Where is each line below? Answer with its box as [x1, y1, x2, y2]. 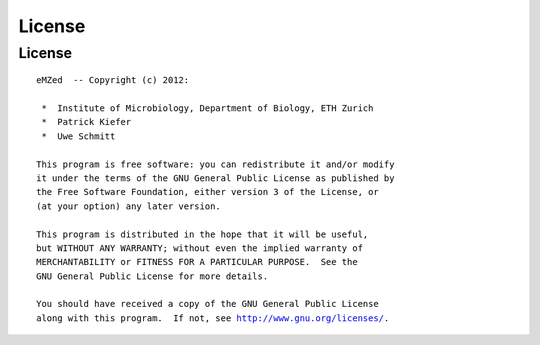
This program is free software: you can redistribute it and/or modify [36, 158, 395, 170]
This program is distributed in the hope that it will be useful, [36, 228, 369, 240]
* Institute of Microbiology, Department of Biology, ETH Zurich [41, 102, 374, 114]
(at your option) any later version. [36, 200, 222, 212]
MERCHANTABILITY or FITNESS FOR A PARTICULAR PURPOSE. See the [36, 256, 359, 268]
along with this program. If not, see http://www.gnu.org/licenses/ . [36, 312, 390, 324]
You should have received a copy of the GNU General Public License [36, 298, 379, 310]
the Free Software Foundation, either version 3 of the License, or [36, 186, 379, 198]
